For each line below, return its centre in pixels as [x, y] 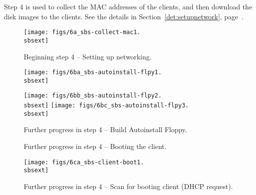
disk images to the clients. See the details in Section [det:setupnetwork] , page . [124, 16]
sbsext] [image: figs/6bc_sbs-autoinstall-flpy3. [106, 106]
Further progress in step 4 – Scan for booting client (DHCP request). [128, 186]
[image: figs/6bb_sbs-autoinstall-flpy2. [93, 96]
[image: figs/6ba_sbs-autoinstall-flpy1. [93, 73]
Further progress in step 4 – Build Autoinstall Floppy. [106, 129]
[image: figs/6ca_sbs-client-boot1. [84, 162]
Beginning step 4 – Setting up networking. [88, 56]
